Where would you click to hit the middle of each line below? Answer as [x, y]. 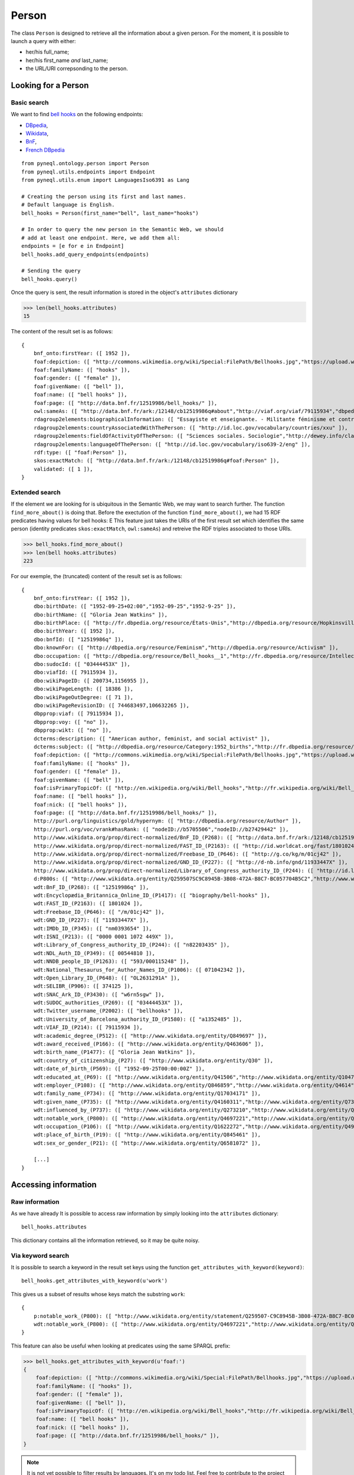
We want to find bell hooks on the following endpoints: [77, 114]
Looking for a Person [50, 85]
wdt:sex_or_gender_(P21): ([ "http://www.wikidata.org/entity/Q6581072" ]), [147, 1143]
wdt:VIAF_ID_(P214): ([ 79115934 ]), [88, 1027]
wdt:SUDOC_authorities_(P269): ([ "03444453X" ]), [108, 1003]
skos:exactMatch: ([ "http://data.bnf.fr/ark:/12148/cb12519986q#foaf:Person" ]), [156, 461]
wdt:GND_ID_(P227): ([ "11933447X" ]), [91, 920]
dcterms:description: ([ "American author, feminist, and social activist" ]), [152, 738]
